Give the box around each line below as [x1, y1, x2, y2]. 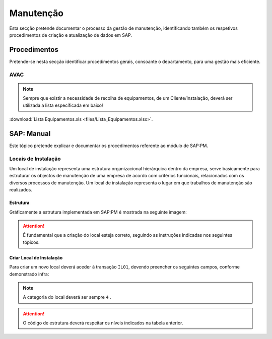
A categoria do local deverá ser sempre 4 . [23, 294, 111, 300]
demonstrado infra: [9, 271, 49, 277]
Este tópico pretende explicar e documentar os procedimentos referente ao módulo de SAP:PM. [9, 143, 209, 149]
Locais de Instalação [9, 155, 61, 162]
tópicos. [23, 239, 40, 245]
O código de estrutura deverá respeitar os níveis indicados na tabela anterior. [23, 320, 183, 326]
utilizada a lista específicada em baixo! [23, 102, 103, 108]
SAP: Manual [9, 129, 51, 138]
